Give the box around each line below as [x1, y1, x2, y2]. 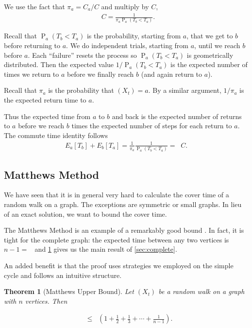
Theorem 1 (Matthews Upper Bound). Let [4, 286, 134, 296]
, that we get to [186, 31, 233, 41]
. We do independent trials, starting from [66, 40, 189, 51]
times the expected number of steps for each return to [71, 121, 232, 131]
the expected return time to [4, 95, 86, 105]
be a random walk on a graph [158, 286, 245, 296]
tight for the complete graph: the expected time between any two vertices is [4, 234, 229, 244]
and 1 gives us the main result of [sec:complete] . [34, 244, 177, 254]
